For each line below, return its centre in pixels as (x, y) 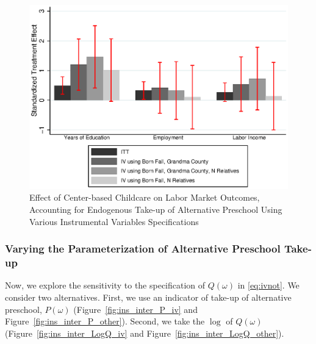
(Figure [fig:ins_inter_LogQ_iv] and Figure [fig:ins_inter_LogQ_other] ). (145, 333)
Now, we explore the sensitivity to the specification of (105, 285)
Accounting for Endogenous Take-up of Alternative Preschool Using (156, 210)
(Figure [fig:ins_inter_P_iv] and (135, 309)
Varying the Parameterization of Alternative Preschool (143, 249)
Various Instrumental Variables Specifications (114, 221)
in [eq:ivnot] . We (268, 285)
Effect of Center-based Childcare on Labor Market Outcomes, (145, 197)
